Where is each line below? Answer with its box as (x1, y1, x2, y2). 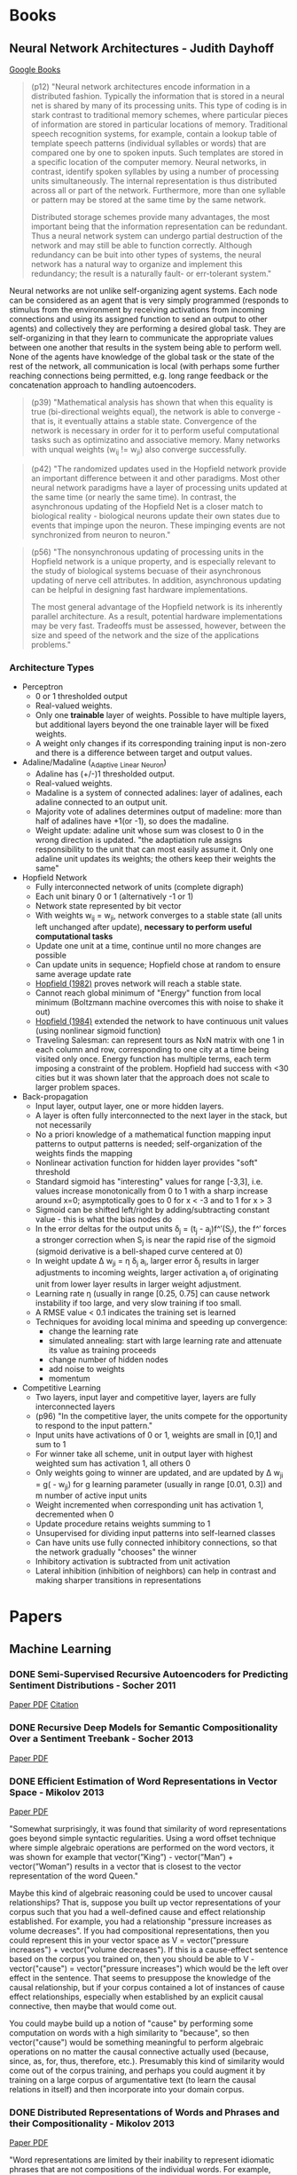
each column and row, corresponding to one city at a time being (35, 1044, 270, 1054)
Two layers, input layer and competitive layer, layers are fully (35, 1391, 257, 1402)
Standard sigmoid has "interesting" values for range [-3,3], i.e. (35, 1176, 263, 1186)
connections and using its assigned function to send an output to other (9, 314, 268, 324)
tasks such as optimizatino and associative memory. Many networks (30, 435, 281, 445)
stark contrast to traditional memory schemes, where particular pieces (30, 110, 288, 120)
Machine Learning (9, 1642, 113, 1657)
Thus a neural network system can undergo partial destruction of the (30, 231, 284, 240)
